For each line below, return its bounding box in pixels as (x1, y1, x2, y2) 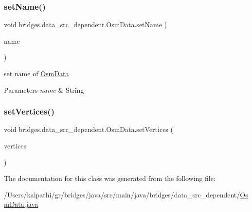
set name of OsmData (4, 68, 69, 78)
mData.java (4, 199, 38, 209)
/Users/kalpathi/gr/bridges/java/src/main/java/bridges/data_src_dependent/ (4, 189, 240, 199)
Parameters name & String (4, 84, 84, 95)
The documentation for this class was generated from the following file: (4, 173, 216, 183)
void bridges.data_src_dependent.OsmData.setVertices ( (4, 124, 173, 134)
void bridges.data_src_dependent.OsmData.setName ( (4, 19, 167, 30)
